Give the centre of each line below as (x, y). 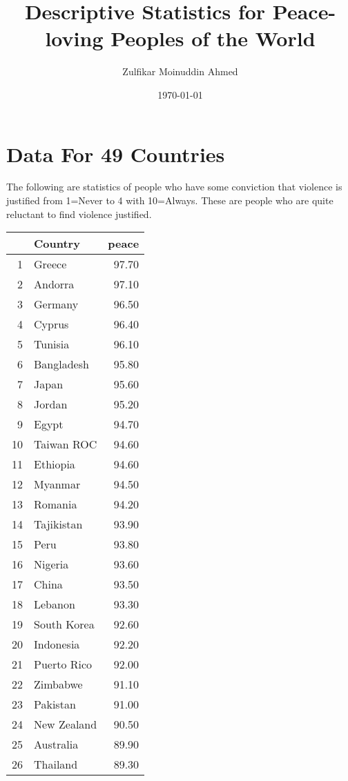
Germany (56, 304)
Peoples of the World (213, 38)
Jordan (51, 404)
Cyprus (51, 324)
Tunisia (52, 344)
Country (57, 244)
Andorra (54, 284)
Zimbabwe (58, 684)
